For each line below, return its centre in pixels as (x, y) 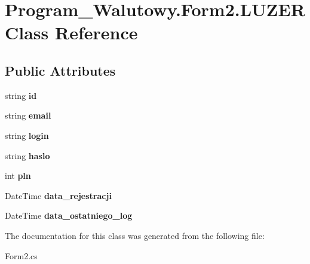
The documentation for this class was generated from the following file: (135, 235)
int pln (18, 176)
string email (28, 115)
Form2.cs (21, 255)
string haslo (27, 155)
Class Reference (71, 32)
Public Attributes (60, 70)
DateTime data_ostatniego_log (69, 215)
